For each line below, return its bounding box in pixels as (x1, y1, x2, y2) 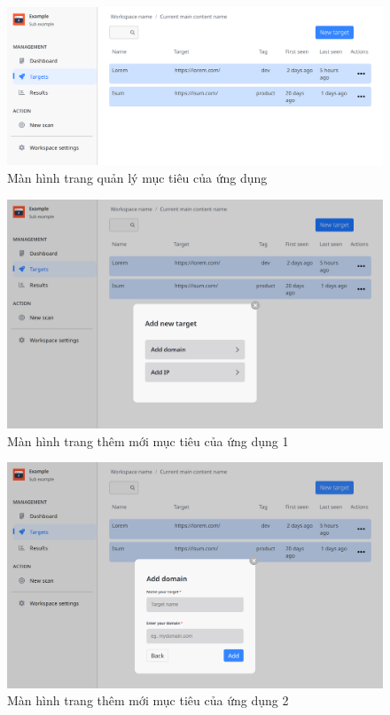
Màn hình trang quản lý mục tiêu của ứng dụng (7, 169, 268, 187)
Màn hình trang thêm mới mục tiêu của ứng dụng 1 (7, 431, 289, 450)
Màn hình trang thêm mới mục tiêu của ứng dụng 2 (7, 691, 289, 710)
